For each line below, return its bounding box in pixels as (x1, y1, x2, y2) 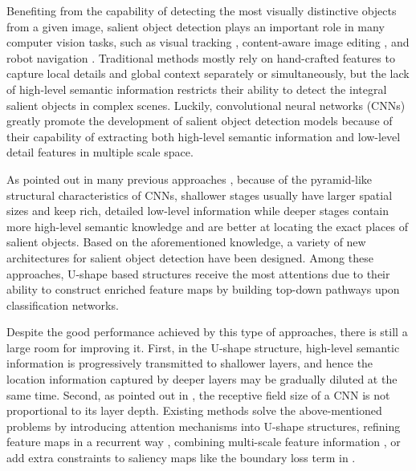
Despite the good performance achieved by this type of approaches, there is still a (6, 323, 408, 340)
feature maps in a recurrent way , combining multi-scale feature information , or (6, 433, 401, 450)
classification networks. (6, 296, 119, 313)
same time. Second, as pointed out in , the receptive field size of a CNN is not (6, 386, 390, 403)
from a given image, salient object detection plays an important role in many (6, 18, 385, 35)
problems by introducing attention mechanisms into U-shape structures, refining (6, 417, 401, 434)
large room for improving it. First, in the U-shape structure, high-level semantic (6, 339, 400, 355)
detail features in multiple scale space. (6, 144, 194, 160)
